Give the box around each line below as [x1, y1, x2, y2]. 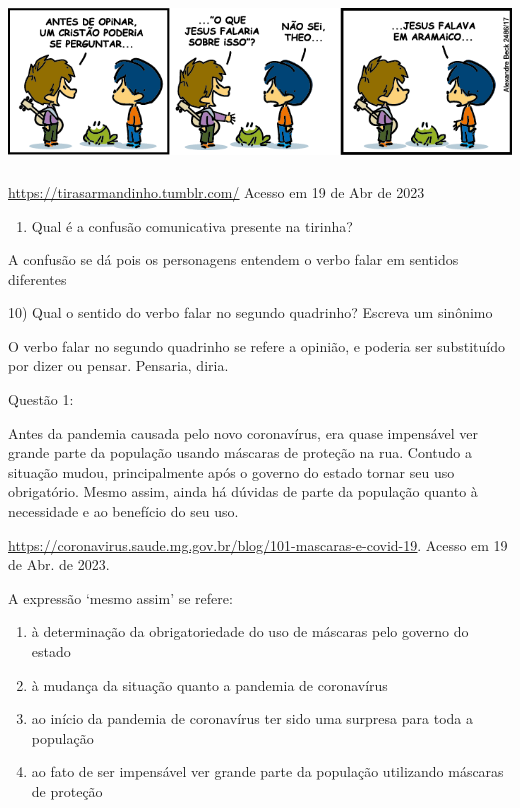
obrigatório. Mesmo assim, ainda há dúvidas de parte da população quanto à [8, 481, 478, 502]
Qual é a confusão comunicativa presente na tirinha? [31, 215, 353, 236]
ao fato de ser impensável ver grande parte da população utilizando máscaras [31, 761, 504, 782]
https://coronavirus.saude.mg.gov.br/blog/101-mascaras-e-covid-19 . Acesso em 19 [8, 534, 508, 555]
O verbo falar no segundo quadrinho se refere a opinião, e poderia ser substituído [8, 335, 505, 356]
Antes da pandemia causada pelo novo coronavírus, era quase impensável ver [8, 422, 478, 443]
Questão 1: [8, 389, 74, 410]
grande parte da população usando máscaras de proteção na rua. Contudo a [8, 442, 473, 463]
